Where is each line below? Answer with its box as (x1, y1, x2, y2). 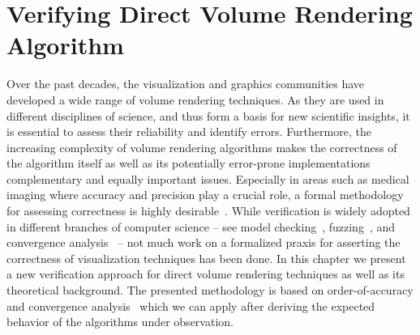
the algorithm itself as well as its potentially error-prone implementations (6, 155, 371, 172)
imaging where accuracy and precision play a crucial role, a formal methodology (6, 186, 404, 203)
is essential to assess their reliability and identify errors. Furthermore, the (6, 123, 371, 140)
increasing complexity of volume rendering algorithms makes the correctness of (6, 138, 397, 155)
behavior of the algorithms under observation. (6, 313, 234, 330)
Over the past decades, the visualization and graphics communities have (6, 75, 365, 92)
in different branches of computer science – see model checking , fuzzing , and (6, 218, 396, 235)
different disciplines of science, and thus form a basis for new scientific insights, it (6, 107, 410, 124)
